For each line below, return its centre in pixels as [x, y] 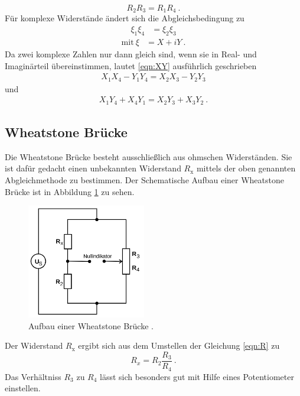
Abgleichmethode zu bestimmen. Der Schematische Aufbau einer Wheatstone [144, 180]
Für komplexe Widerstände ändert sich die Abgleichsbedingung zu [125, 18]
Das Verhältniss [33, 376]
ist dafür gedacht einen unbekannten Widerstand [93, 168]
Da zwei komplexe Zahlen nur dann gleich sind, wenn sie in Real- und [131, 53]
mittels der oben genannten [246, 168]
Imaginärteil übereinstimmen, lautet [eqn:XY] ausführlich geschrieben [131, 65]
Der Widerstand [34, 345]
